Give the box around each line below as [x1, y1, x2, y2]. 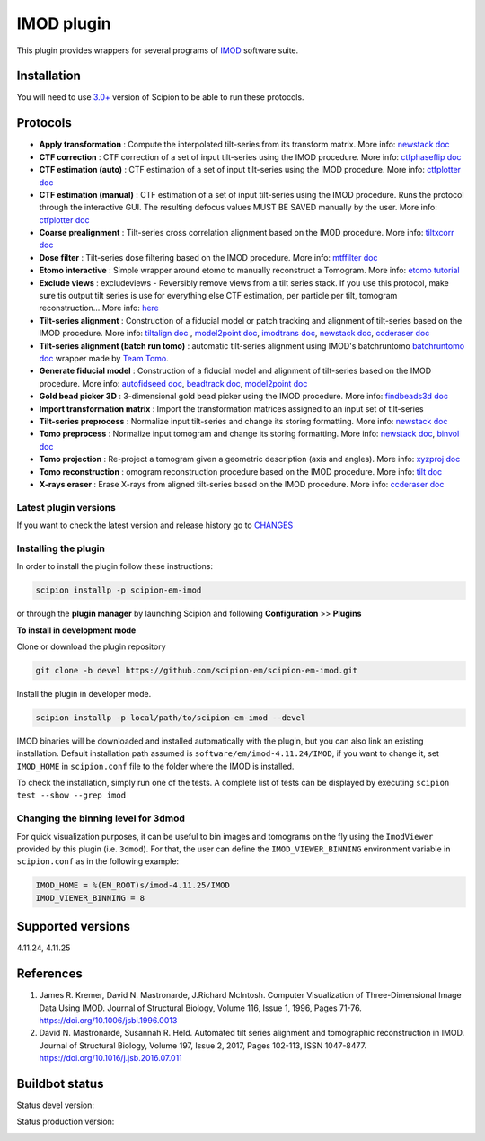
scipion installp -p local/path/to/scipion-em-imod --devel [35, 712, 306, 723]
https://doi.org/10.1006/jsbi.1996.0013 [39, 1014, 178, 1025]
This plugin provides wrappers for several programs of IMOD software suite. [16, 45, 299, 56]
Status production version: [16, 1116, 115, 1128]
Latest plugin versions [16, 501, 117, 513]
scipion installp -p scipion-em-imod [35, 585, 202, 595]
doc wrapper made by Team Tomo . [39, 353, 170, 363]
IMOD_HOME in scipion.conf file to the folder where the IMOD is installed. [16, 761, 295, 771]
